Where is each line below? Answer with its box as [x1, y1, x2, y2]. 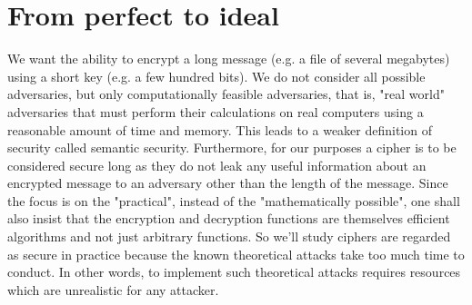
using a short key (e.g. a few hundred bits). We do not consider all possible [7, 66, 426, 85]
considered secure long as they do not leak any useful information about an [7, 155, 427, 174]
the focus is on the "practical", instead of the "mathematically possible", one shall [7, 191, 460, 210]
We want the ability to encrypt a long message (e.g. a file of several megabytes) [7, 49, 450, 68]
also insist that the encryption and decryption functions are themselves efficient [7, 209, 450, 228]
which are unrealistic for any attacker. [7, 280, 219, 299]
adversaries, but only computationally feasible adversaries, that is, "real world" [7, 84, 445, 103]
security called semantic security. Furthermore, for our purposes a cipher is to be [7, 138, 457, 157]
